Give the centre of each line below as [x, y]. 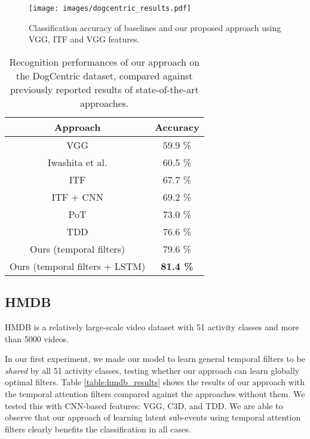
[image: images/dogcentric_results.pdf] [110, 8]
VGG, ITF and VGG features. [84, 39]
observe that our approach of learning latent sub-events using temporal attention [153, 417]
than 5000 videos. [37, 338]
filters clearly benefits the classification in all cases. [98, 429]
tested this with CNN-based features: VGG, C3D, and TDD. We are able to [144, 405]
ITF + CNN [77, 197]
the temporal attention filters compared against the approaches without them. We [155, 394]
